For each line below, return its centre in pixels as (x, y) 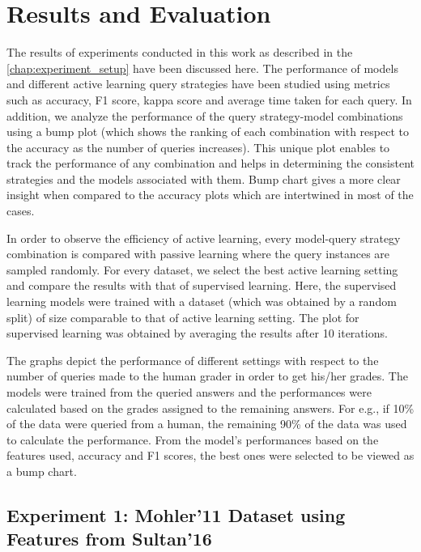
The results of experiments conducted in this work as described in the (180, 52)
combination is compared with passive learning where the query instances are (198, 254)
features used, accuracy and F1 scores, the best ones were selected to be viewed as (210, 455)
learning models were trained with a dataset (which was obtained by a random (202, 301)
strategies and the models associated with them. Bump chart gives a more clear (204, 178)
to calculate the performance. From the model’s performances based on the (193, 439)
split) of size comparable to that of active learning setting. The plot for (183, 317)
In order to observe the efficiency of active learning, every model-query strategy (204, 238)
